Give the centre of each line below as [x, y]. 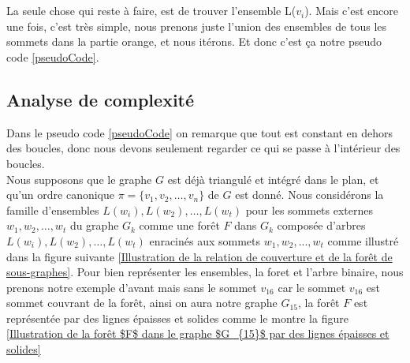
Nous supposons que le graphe [79, 179]
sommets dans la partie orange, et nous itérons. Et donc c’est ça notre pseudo [194, 41]
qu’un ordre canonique [61, 195]
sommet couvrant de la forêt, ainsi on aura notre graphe [142, 303]
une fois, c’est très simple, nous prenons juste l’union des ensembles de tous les [197, 26]
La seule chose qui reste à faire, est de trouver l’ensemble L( [151, 11]
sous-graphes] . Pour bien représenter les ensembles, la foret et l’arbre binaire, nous [205, 272]
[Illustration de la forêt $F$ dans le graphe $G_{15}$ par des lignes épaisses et [198, 333]
